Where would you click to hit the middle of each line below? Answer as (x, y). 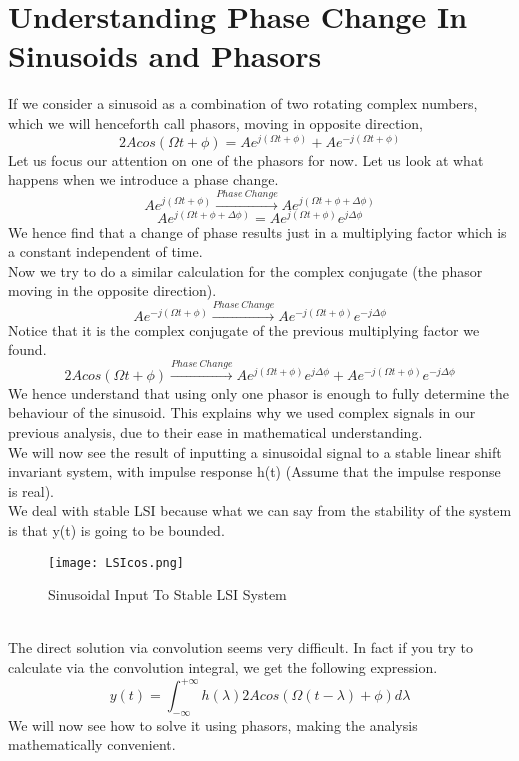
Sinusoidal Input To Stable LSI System (167, 594)
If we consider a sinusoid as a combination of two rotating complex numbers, (243, 103)
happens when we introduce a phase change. (143, 179)
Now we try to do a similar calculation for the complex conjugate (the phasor (245, 270)
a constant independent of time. (105, 251)
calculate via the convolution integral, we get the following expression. (223, 666)
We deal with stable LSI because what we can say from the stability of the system (260, 510)
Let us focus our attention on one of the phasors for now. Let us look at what (246, 159)
